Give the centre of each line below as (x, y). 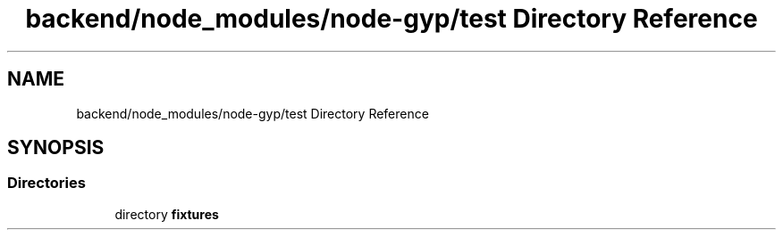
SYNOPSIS (56, 148)
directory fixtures (167, 214)
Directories (46, 183)
